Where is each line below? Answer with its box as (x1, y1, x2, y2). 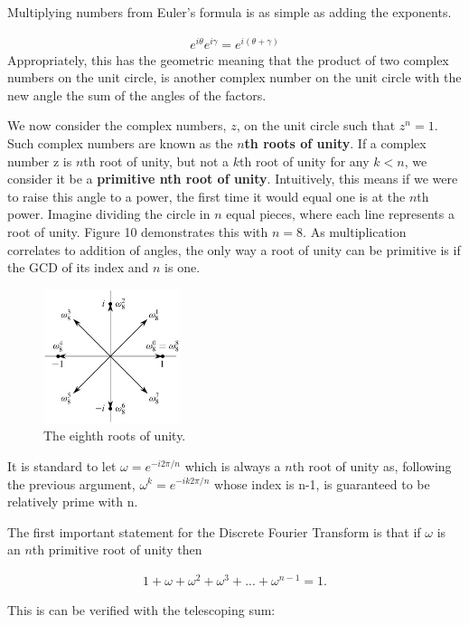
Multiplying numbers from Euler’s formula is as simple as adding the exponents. (7, 3, 452, 21)
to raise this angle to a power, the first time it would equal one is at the (7, 186, 406, 205)
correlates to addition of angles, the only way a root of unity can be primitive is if (7, 240, 461, 259)
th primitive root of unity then (32, 540, 202, 559)
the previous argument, (7, 474, 136, 493)
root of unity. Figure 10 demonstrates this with (7, 223, 268, 241)
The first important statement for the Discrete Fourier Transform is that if (7, 522, 421, 541)
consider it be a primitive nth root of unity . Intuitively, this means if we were (7, 169, 458, 188)
